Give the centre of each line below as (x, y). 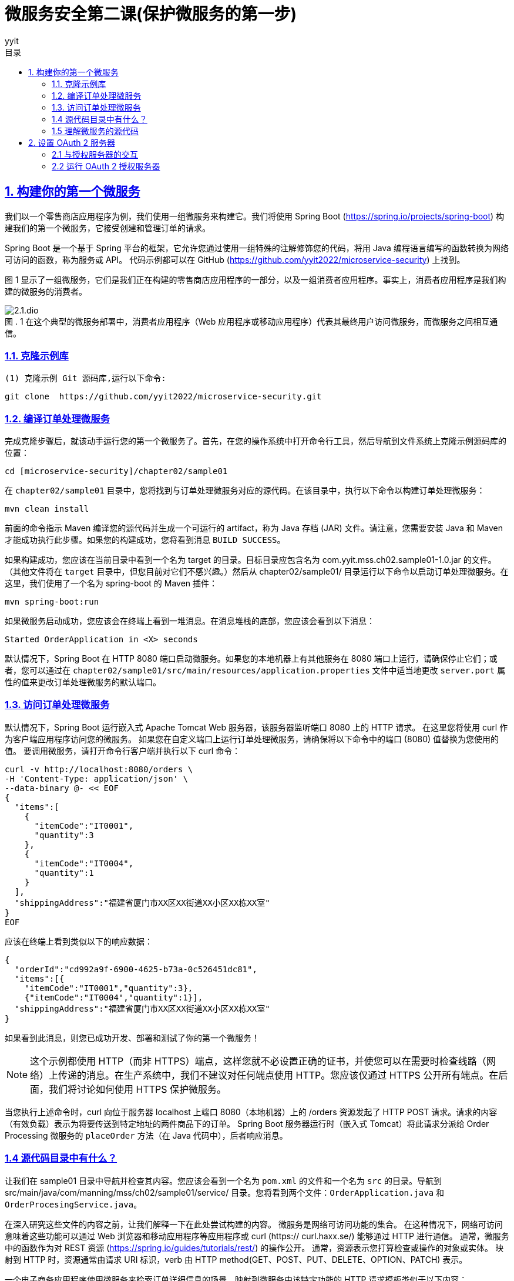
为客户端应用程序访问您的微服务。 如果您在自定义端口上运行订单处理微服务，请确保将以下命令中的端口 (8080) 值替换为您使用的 (252, 739)
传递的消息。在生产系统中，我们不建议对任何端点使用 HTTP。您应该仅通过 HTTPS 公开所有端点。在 (278, 1075)
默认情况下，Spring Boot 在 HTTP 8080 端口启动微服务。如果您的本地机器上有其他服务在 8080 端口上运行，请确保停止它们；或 (251, 659)
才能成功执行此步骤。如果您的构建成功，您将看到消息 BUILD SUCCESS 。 (145, 540)
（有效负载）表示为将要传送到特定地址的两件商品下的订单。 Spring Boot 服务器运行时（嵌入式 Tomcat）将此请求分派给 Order (247, 1123)
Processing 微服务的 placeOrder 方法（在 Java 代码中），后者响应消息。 (146, 1135)
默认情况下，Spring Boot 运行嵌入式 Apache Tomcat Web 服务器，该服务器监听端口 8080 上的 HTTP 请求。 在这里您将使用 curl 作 (256, 727)
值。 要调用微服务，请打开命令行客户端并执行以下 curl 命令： (122, 750)
